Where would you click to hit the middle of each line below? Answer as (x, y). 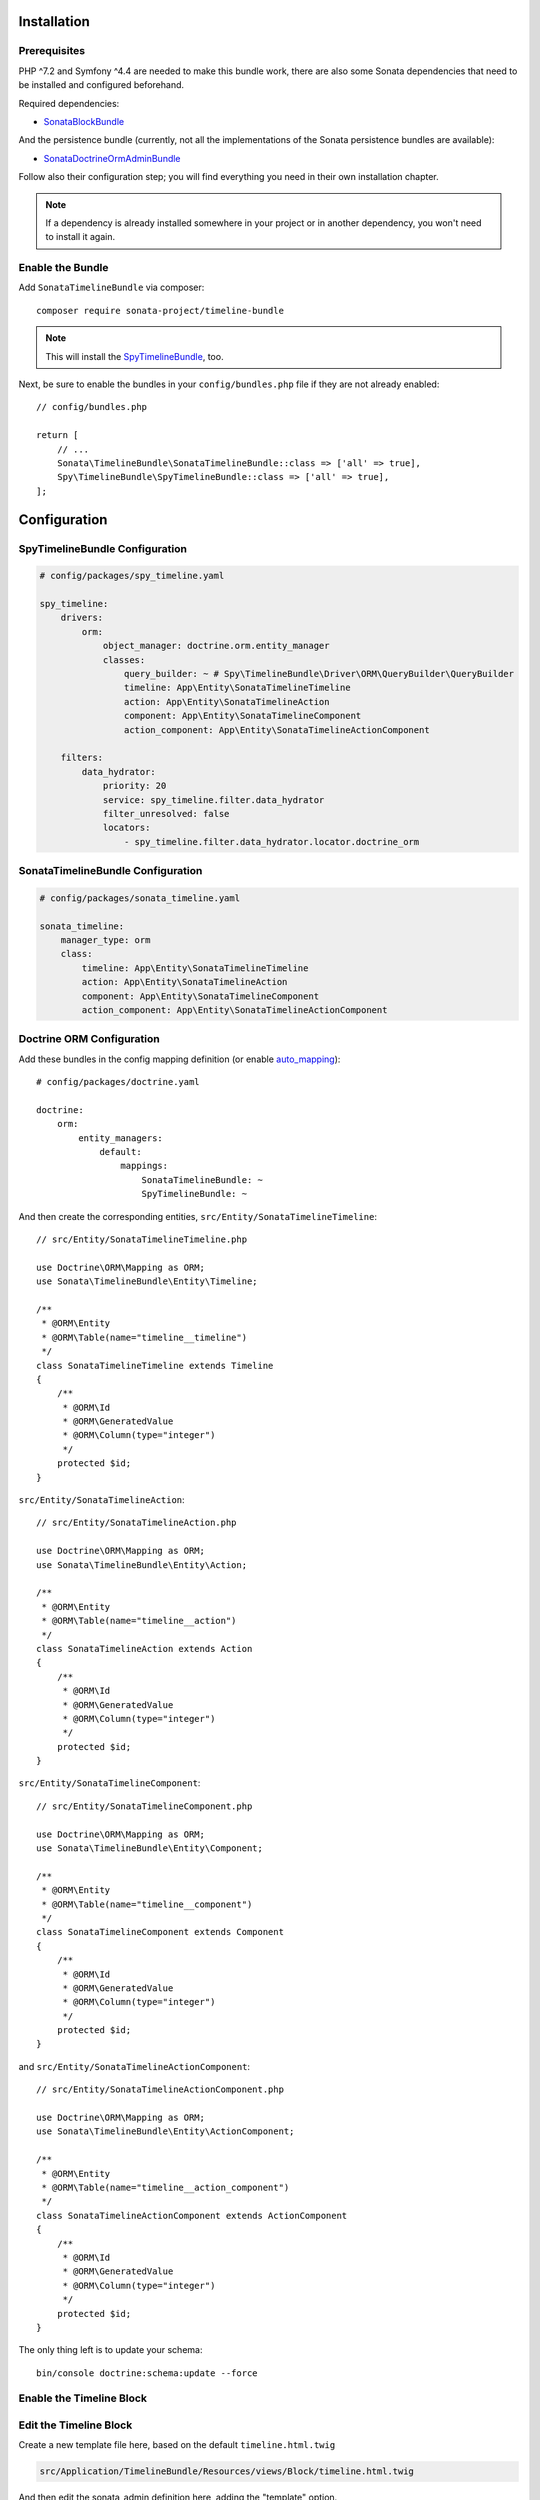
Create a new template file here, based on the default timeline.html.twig (177, 2445)
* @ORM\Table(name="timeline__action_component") (165, 2187)
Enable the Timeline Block (82, 2398)
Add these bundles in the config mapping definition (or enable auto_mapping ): (179, 1059)
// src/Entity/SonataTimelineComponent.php (144, 1806)
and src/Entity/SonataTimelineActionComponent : (134, 2066)
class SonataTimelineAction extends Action (144, 1648)
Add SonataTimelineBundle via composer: (111, 287)
